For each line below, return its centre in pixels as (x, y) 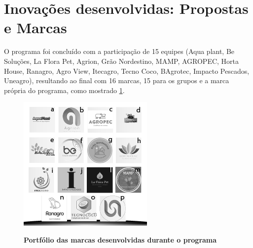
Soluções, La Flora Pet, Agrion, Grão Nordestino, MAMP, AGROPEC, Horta (122, 61)
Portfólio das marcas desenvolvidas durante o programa (120, 239)
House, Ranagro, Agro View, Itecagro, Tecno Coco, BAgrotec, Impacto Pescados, (127, 71)
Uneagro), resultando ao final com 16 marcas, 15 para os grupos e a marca (117, 80)
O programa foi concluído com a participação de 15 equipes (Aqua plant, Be (119, 51)
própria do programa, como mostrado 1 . (64, 90)
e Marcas (36, 27)
